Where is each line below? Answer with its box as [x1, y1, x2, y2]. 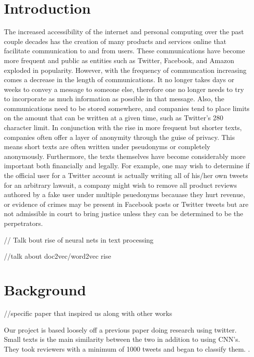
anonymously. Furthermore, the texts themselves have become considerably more [4, 151, 246, 161]
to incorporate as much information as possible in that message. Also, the [4, 93, 224, 104]
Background [4, 279, 86, 299]
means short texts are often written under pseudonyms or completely [4, 141, 211, 152]
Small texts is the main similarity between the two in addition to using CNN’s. [4, 334, 240, 344]
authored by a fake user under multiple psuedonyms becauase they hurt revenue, [4, 189, 245, 200]
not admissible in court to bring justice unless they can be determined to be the [4, 208, 243, 219]
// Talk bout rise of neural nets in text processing [4, 234, 154, 245]
